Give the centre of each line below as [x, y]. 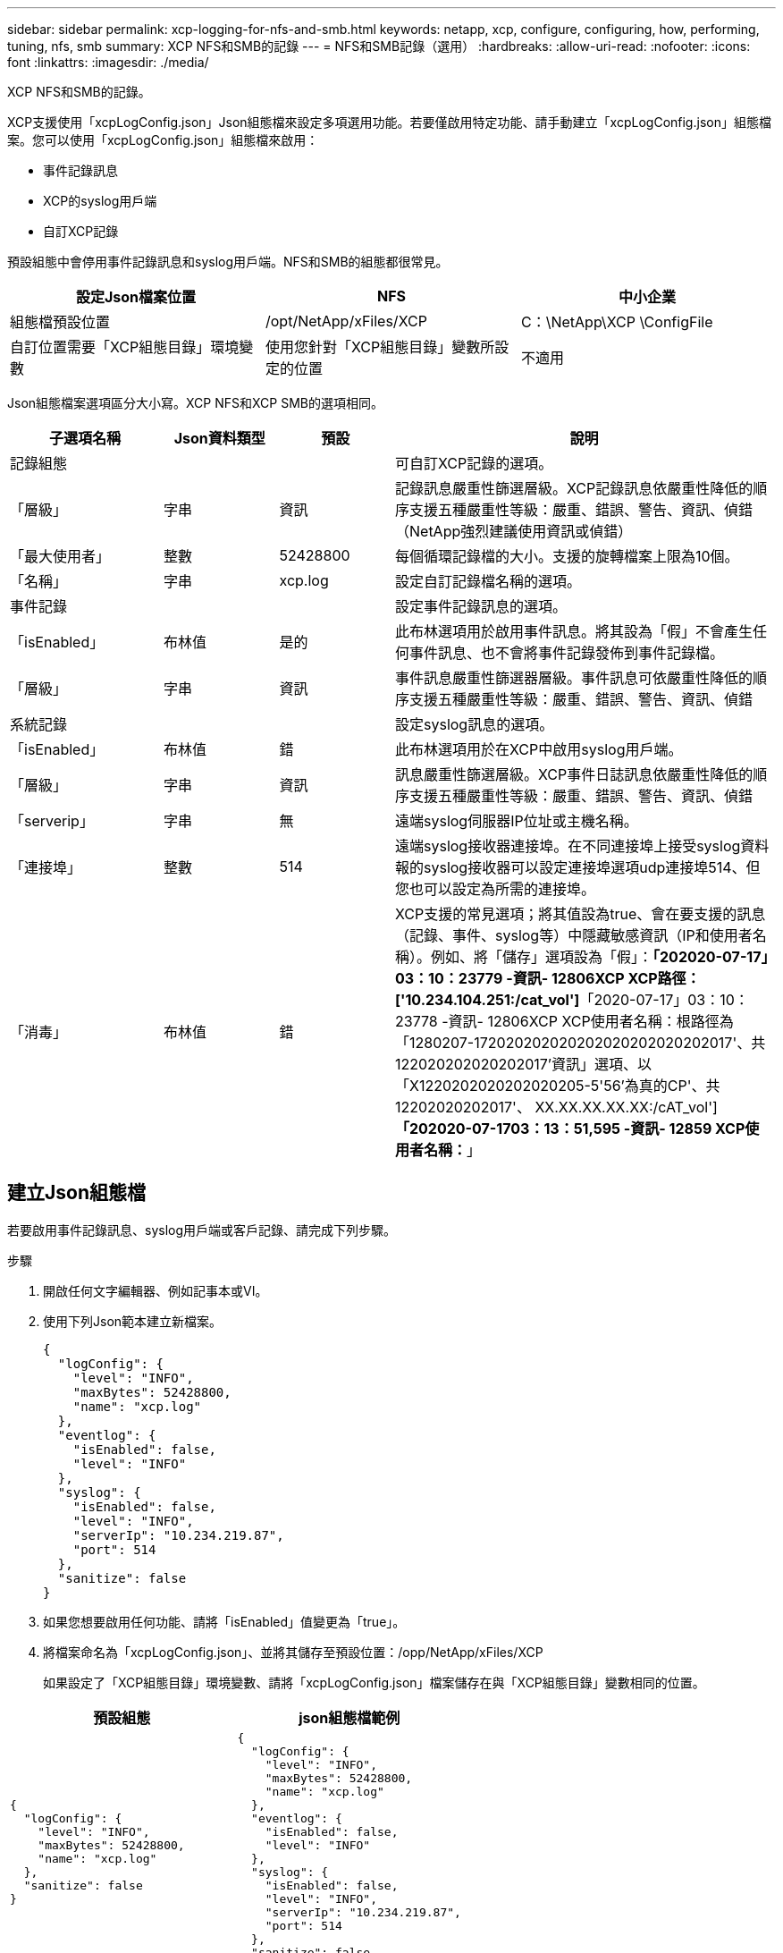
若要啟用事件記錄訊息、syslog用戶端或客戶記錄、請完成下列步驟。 [202, 1230]
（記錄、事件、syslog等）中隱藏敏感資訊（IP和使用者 [574, 935]
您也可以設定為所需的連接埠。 [496, 889]
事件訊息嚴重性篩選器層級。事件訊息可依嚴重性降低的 [574, 678]
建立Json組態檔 [76, 1193]
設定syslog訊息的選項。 [475, 724]
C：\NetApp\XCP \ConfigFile [617, 322]
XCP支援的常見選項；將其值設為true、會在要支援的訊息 [581, 914]
